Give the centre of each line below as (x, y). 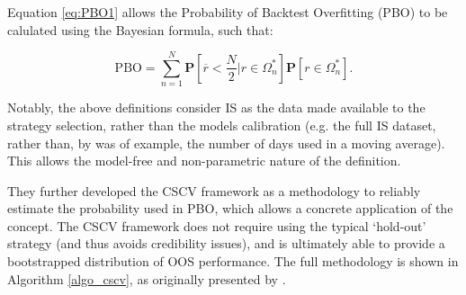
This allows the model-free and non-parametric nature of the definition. (204, 161)
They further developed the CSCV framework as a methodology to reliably (214, 190)
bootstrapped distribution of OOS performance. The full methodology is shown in (233, 261)
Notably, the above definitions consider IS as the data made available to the (216, 107)
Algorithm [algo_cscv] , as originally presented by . (147, 278)
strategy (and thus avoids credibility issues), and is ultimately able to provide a (226, 243)
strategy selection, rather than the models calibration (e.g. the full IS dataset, (222, 125)
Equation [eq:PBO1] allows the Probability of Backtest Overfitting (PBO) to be (228, 12)
